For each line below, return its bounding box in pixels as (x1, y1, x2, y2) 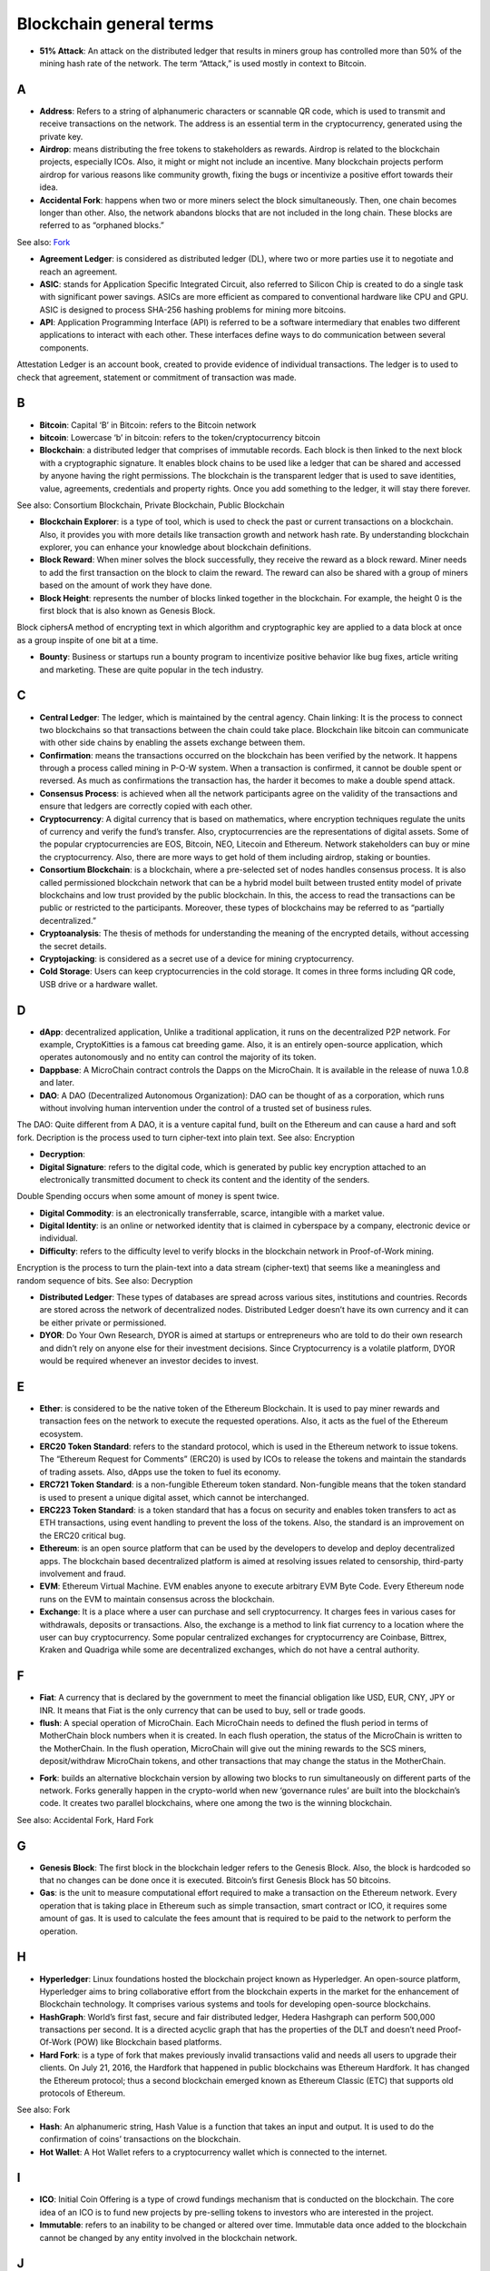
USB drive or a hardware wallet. (39, 978, 159, 989)
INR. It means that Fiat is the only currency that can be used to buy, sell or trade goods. (39, 1704, 367, 1716)
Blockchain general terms (16, 14, 214, 34)
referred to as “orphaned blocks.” (39, 220, 165, 231)
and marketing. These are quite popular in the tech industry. (39, 664, 264, 675)
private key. (39, 131, 83, 142)
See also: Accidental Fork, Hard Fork (16, 1814, 154, 1825)
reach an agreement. (39, 266, 118, 277)
